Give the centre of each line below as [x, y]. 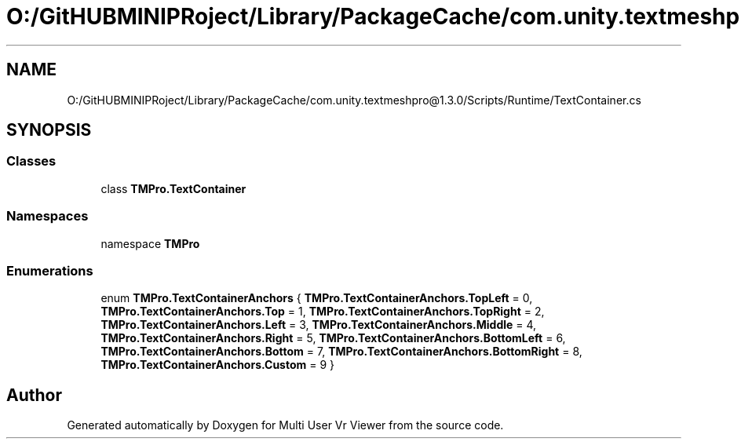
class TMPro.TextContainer [173, 188]
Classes [31, 161]
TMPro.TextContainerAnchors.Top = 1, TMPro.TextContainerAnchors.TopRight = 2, [323, 312]
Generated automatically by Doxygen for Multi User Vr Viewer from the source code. [285, 425]
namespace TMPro [150, 243]
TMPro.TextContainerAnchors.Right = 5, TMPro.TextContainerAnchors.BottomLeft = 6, [333, 338]
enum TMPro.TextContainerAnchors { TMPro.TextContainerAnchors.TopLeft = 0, [317, 298]
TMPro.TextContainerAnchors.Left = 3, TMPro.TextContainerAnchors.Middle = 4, [319, 325]
